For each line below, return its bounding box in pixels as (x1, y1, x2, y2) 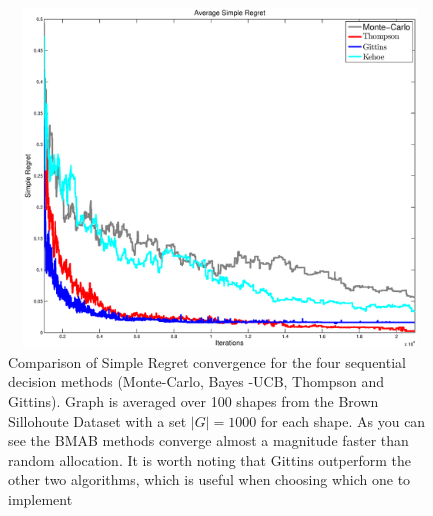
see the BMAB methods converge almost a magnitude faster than (8, 430, 409, 451)
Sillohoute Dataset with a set (8, 410, 187, 431)
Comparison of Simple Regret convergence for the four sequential (8, 351, 406, 372)
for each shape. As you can (260, 410, 426, 431)
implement (8, 488, 73, 509)
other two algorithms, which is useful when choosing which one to (8, 469, 411, 490)
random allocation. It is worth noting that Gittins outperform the (8, 449, 411, 470)
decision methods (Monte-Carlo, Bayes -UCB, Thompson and (8, 371, 384, 392)
